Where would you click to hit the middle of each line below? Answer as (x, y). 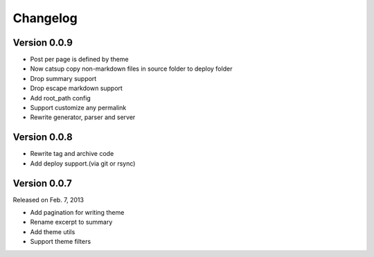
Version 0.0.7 (43, 183)
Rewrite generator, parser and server (83, 117)
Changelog (45, 18)
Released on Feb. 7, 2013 (48, 200)
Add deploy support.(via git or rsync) (83, 163)
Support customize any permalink (78, 108)
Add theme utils (53, 231)
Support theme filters (61, 242)
